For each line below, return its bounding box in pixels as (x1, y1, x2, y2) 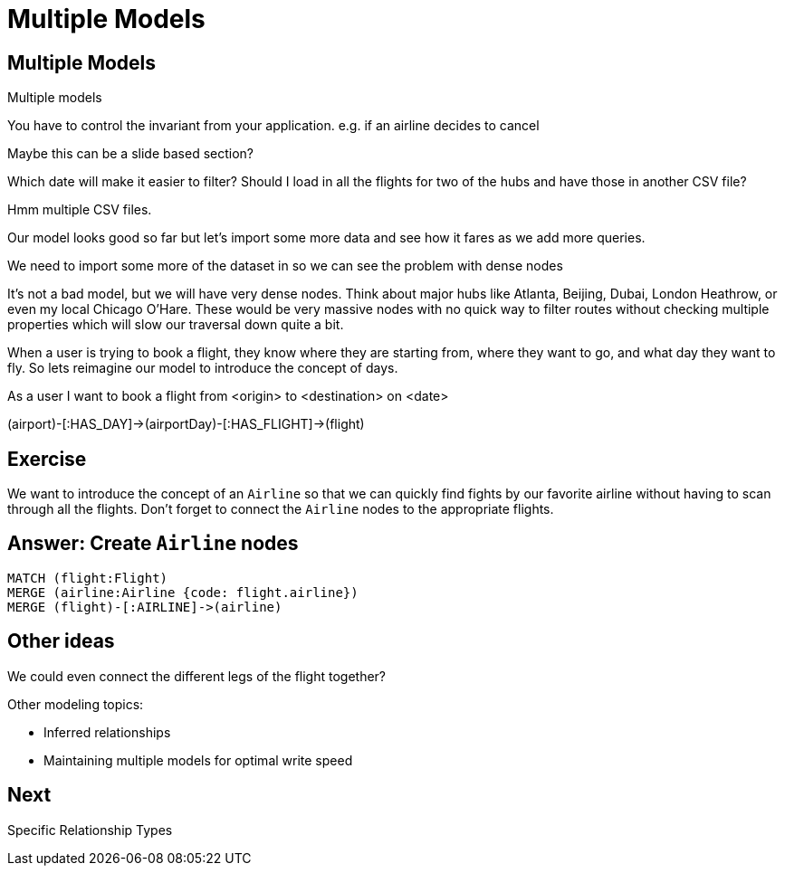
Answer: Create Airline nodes (7, 532, 299, 555)
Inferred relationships (43, 724, 171, 740)
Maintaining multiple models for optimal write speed (43, 752, 353, 768)
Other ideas (7, 630, 115, 653)
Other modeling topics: (7, 696, 144, 712)
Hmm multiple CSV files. (7, 202, 152, 218)
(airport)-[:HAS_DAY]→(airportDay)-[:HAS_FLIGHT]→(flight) (7, 416, 365, 432)
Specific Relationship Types (7, 821, 173, 838)
